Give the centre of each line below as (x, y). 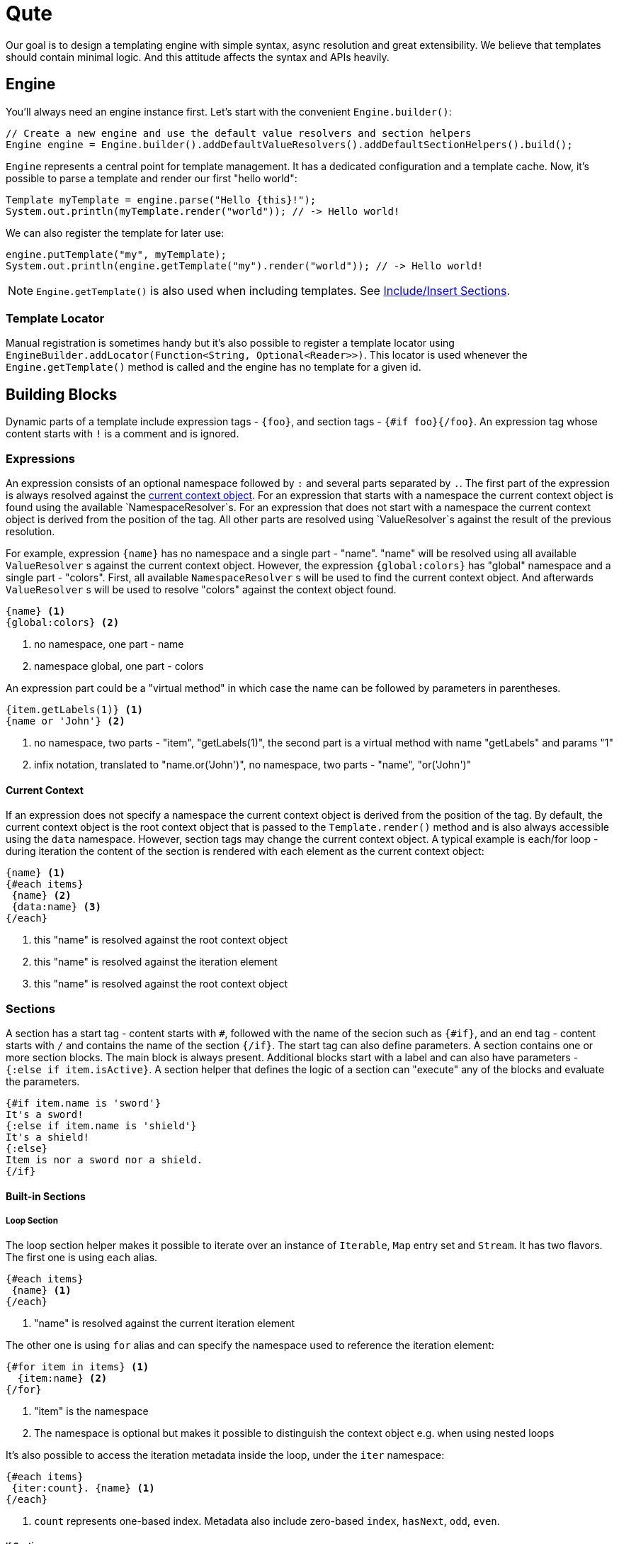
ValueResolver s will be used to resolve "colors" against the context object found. (201, 589)
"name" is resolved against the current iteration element (165, 1324)
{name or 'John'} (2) (66, 721)
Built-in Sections (46, 1196)
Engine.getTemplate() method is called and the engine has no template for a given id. (214, 367)
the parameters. (43, 1081)
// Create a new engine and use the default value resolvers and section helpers (239, 133)
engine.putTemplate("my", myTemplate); (116, 254)
